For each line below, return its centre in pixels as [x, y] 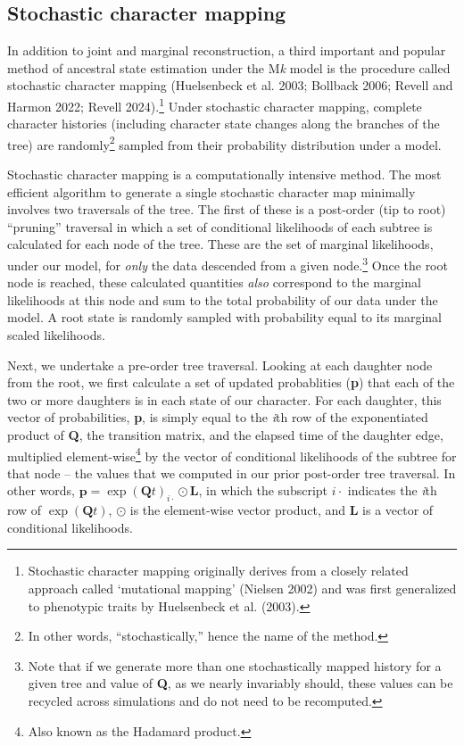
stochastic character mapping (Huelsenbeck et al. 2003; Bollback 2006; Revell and [230, 85]
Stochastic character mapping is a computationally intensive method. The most [224, 174]
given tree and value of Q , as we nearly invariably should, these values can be [240, 683]
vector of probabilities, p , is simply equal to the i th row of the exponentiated [218, 417]
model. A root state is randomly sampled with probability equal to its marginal [224, 317]
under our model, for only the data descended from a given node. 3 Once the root [228, 264]
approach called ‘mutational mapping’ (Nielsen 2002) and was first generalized [242, 589]
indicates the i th [392, 490]
